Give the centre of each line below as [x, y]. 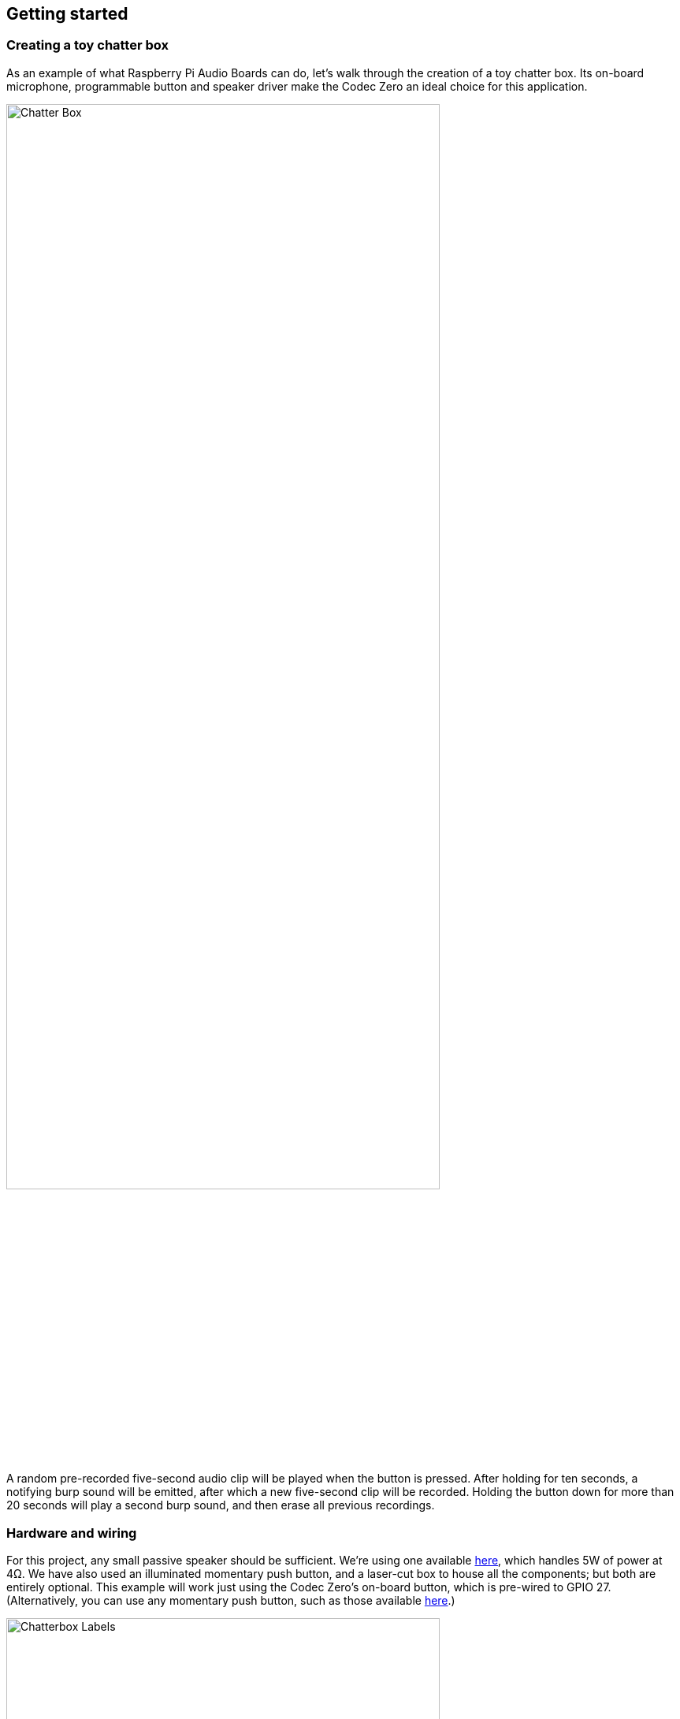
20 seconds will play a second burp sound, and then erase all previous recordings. [221, 1505]
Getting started [67, 14]
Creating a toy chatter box [87, 45]
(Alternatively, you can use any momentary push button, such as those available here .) [231, 1601]
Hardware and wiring [72, 1533]
